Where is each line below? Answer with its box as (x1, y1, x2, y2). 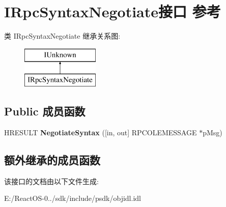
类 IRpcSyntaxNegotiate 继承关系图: (4, 31, 121, 41)
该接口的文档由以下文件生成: (4, 175, 99, 186)
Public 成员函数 (4, 103, 86, 119)
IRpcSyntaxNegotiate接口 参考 (4, 1, 221, 22)
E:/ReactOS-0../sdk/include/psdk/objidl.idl (4, 193, 141, 203)
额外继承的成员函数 (4, 152, 100, 168)
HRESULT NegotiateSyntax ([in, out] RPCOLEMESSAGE (4, 127, 197, 138)
